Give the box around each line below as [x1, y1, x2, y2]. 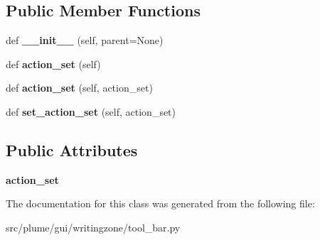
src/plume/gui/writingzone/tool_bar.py [6, 219, 181, 234]
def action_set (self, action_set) [6, 80, 153, 95]
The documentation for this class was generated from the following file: [6, 196, 315, 211]
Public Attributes [6, 138, 138, 160]
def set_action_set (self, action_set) [6, 104, 176, 119]
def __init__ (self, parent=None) [6, 33, 164, 48]
